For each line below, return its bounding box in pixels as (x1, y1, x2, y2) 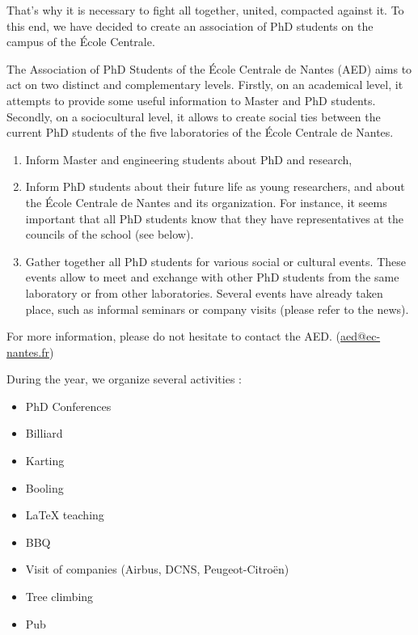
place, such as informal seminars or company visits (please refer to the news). (25, 300, 409, 317)
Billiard (25, 425, 63, 442)
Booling (25, 479, 64, 496)
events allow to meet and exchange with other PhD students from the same (25, 269, 399, 286)
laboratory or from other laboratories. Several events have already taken (25, 284, 383, 301)
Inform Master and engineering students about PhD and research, (25, 150, 353, 167)
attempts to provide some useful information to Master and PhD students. (6, 91, 376, 108)
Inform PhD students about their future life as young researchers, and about (25, 178, 405, 195)
